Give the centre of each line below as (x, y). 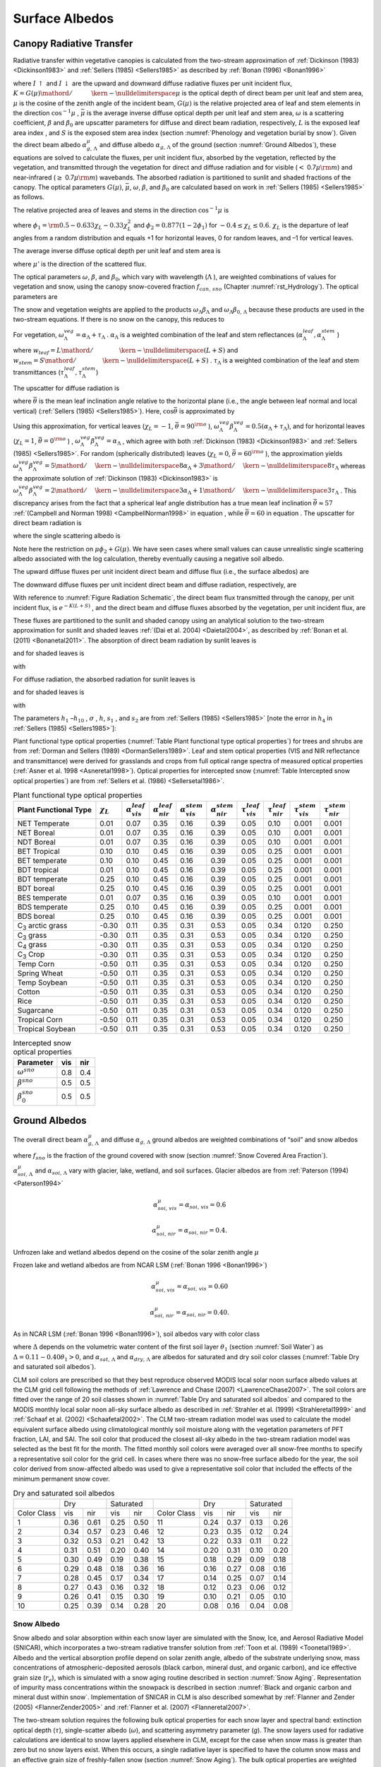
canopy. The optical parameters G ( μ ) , (68, 187)
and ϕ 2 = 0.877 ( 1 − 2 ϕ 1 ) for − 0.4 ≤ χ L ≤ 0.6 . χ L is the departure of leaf (241, 226)
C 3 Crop (31, 955)
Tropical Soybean (47, 1029)
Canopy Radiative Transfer (73, 43)
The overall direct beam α (51, 1139)
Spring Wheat (40, 973)
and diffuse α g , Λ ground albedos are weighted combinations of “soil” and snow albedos (230, 1140)
